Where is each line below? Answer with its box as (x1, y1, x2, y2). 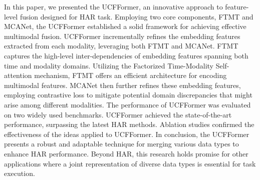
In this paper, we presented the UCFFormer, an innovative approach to (4, 1, 223, 11)
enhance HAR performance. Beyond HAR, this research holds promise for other (4, 148, 248, 158)
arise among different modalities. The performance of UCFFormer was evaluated (4, 99, 251, 109)
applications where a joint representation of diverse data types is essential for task (4, 158, 256, 168)
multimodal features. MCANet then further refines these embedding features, (4, 79, 241, 90)
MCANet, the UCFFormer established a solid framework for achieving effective (4, 21, 246, 31)
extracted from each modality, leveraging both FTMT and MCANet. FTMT (4, 40, 238, 51)
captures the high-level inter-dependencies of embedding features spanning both (4, 50, 248, 60)
